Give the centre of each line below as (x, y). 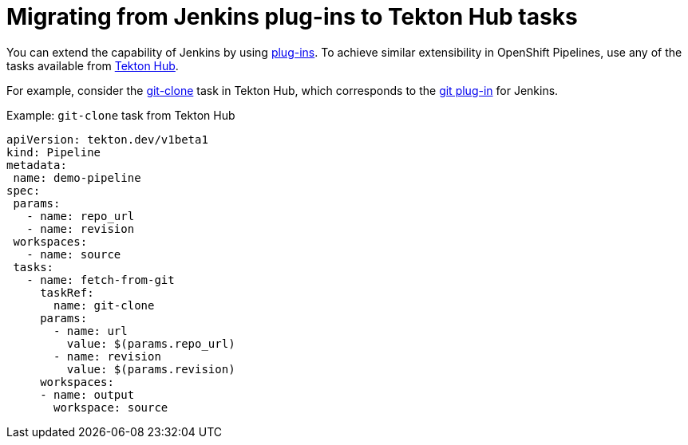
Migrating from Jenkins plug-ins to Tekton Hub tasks (292, 17)
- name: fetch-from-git (101, 280)
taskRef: (67, 292)
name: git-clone (104, 305)
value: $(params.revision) (151, 369)
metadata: (37, 165)
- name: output (87, 394)
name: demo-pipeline (77, 177)
